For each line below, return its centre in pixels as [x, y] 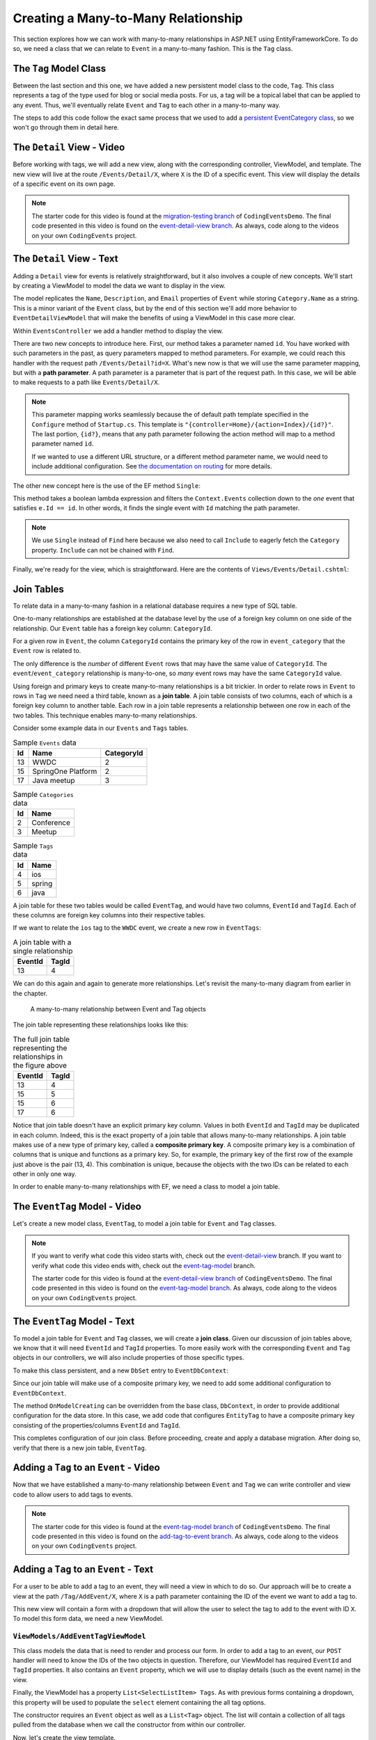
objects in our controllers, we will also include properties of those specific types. [128, 1358]
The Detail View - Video [69, 147]
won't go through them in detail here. [66, 127]
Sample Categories [44, 795]
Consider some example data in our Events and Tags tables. [101, 728]
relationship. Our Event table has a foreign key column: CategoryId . [112, 628]
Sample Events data [45, 743]
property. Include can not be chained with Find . [103, 550]
